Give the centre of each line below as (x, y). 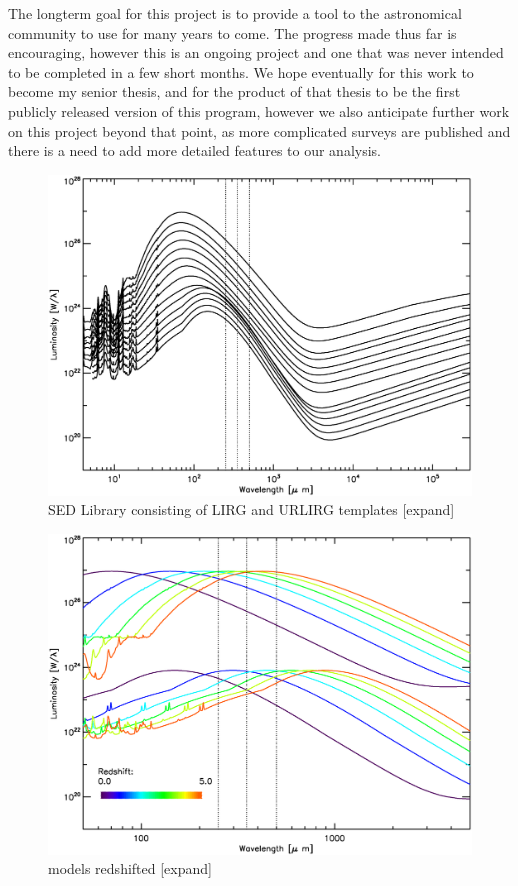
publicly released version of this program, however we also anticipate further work (259, 110)
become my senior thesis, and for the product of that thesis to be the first (234, 91)
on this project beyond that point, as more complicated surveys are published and (259, 130)
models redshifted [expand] (130, 868)
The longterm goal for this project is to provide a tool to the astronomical (235, 13)
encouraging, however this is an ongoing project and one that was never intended (256, 52)
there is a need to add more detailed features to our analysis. (195, 150)
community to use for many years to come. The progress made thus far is (232, 32)
